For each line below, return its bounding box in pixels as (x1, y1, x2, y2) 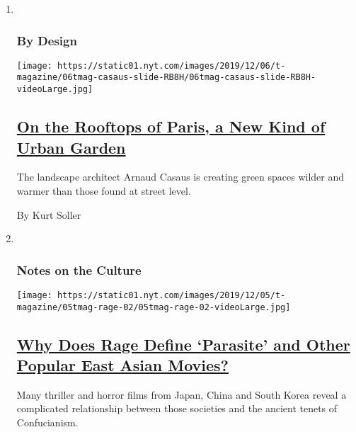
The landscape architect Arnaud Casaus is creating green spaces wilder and (16, 169, 345, 184)
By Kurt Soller (16, 207, 81, 222)
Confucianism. (16, 415, 79, 430)
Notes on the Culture (16, 261, 142, 278)
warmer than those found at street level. (16, 183, 191, 198)
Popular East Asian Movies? (16, 354, 229, 376)
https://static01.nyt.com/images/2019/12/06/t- (57, 60, 286, 71)
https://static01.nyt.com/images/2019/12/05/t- (57, 290, 286, 300)
